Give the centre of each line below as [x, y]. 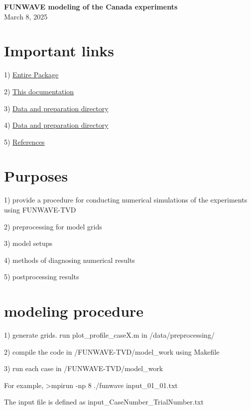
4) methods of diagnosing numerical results [69, 260]
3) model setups [28, 243]
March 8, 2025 [26, 16]
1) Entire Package [31, 75]
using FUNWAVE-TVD [40, 209]
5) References [24, 141]
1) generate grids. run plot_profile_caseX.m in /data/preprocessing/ [109, 335]
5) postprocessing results [42, 277]
